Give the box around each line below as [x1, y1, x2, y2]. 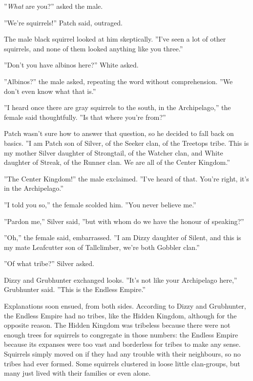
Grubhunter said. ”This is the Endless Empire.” [4, 284, 146, 294]
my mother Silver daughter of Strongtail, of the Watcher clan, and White [4, 147, 223, 157]
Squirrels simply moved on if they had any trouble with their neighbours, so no [4, 349, 241, 359]
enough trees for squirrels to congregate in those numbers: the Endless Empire [4, 329, 238, 339]
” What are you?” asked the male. [4, 1, 103, 11]
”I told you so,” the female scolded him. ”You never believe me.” [4, 199, 196, 209]
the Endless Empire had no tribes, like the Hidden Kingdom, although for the [4, 310, 237, 320]
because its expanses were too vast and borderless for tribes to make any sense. [4, 339, 241, 349]
